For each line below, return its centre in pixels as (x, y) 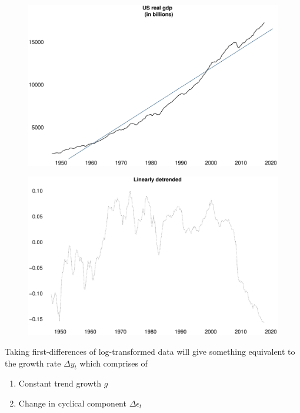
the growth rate (33, 363)
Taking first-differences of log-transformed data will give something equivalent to (150, 352)
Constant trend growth (60, 383)
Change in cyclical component (72, 403)
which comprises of (114, 363)
